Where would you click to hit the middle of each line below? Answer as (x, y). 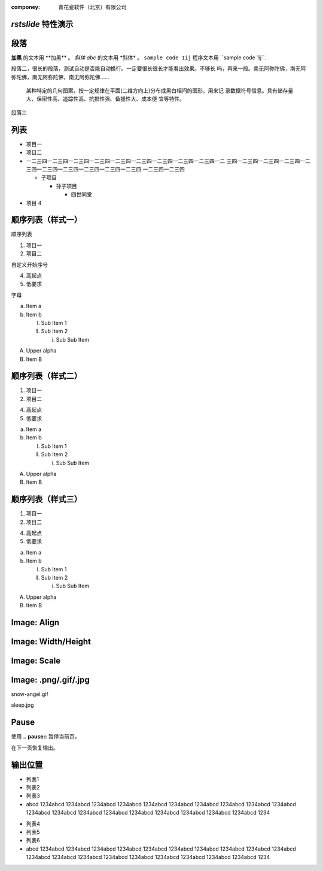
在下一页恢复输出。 (35, 748)
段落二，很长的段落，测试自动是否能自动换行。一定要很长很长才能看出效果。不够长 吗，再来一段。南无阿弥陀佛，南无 (156, 68)
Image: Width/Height (51, 641)
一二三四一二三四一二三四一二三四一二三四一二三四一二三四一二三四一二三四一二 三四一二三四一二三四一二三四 (163, 161)
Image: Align (35, 623)
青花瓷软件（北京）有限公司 (92, 7)
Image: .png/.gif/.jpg (50, 679)
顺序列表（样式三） (46, 500)
